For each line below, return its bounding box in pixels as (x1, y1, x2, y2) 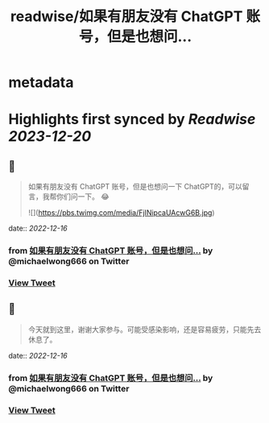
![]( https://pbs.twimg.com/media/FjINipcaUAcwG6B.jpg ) (27, 208, 215, 218)
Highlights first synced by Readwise (8, 110, 256, 129)
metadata (8, 73, 74, 92)
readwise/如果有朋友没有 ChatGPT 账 (10, 7, 260, 26)
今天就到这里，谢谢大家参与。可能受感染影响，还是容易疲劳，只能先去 (27, 324, 262, 334)
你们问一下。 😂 (56, 192, 110, 201)
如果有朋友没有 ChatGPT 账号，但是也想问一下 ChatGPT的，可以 (27, 182, 243, 192)
